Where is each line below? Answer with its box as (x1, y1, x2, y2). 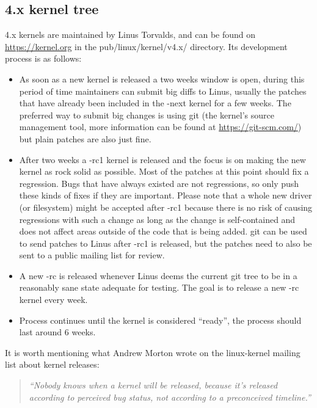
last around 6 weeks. (19, 326, 96, 338)
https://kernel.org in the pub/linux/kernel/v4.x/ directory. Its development (5, 40, 288, 53)
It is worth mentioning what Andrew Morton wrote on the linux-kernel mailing (5, 346, 301, 359)
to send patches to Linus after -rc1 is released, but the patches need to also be (19, 236, 312, 249)
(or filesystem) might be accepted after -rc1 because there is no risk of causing (19, 200, 313, 213)
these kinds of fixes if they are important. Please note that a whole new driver (19, 189, 312, 202)
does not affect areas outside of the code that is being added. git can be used (19, 225, 307, 238)
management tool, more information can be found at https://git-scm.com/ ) (19, 120, 302, 133)
